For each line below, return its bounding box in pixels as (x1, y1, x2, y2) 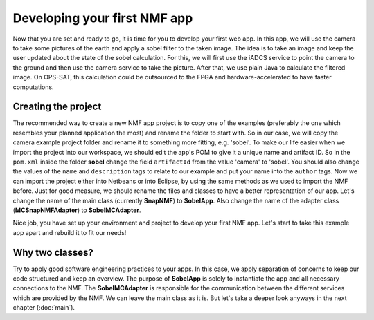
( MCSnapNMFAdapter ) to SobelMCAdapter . (12, 206, 141, 214)
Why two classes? (12, 246, 93, 258)
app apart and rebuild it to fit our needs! (12, 228, 127, 236)
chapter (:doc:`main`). (12, 303, 75, 312)
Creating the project (12, 101, 102, 113)
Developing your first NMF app (12, 10, 193, 26)
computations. (12, 83, 55, 91)
